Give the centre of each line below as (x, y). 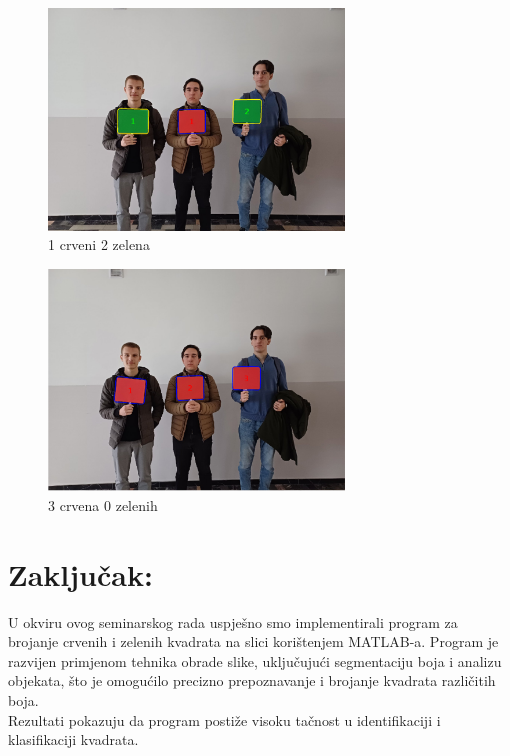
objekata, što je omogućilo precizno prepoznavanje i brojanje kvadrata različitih (252, 680)
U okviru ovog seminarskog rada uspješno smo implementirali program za (233, 621)
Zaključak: (80, 573)
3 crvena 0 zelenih (103, 504)
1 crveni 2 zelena (99, 244)
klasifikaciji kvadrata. (73, 739)
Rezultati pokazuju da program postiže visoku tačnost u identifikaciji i (224, 719)
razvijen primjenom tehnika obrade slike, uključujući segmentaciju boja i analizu (255, 660)
